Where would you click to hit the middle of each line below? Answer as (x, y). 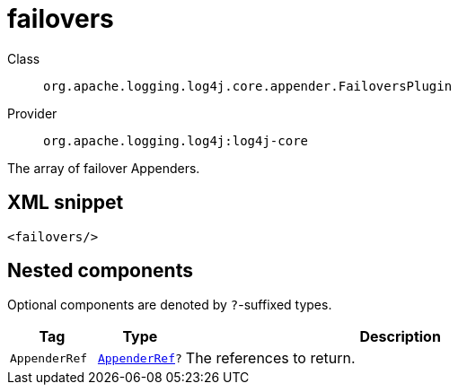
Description (400, 337)
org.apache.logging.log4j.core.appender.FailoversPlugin (248, 86)
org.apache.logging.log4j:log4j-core (176, 140)
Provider (32, 113)
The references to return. (270, 358)
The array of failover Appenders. (104, 168)
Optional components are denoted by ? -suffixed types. (170, 305)
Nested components (100, 271)
